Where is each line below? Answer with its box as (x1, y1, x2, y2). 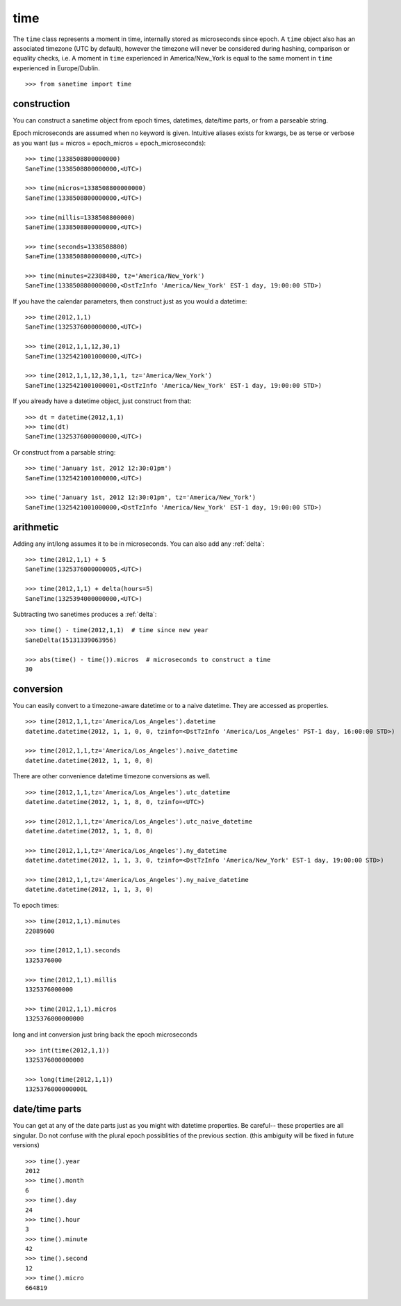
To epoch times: (13, 901, 59, 909)
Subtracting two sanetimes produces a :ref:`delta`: (13, 610, 157, 618)
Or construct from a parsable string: (13, 448, 116, 456)
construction (13, 97, 71, 109)
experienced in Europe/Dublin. (13, 63, 100, 72)
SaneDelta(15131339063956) (25, 636, 117, 644)
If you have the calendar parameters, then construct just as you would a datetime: (13, 297, 247, 306)
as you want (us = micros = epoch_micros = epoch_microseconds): (13, 139, 206, 147)
